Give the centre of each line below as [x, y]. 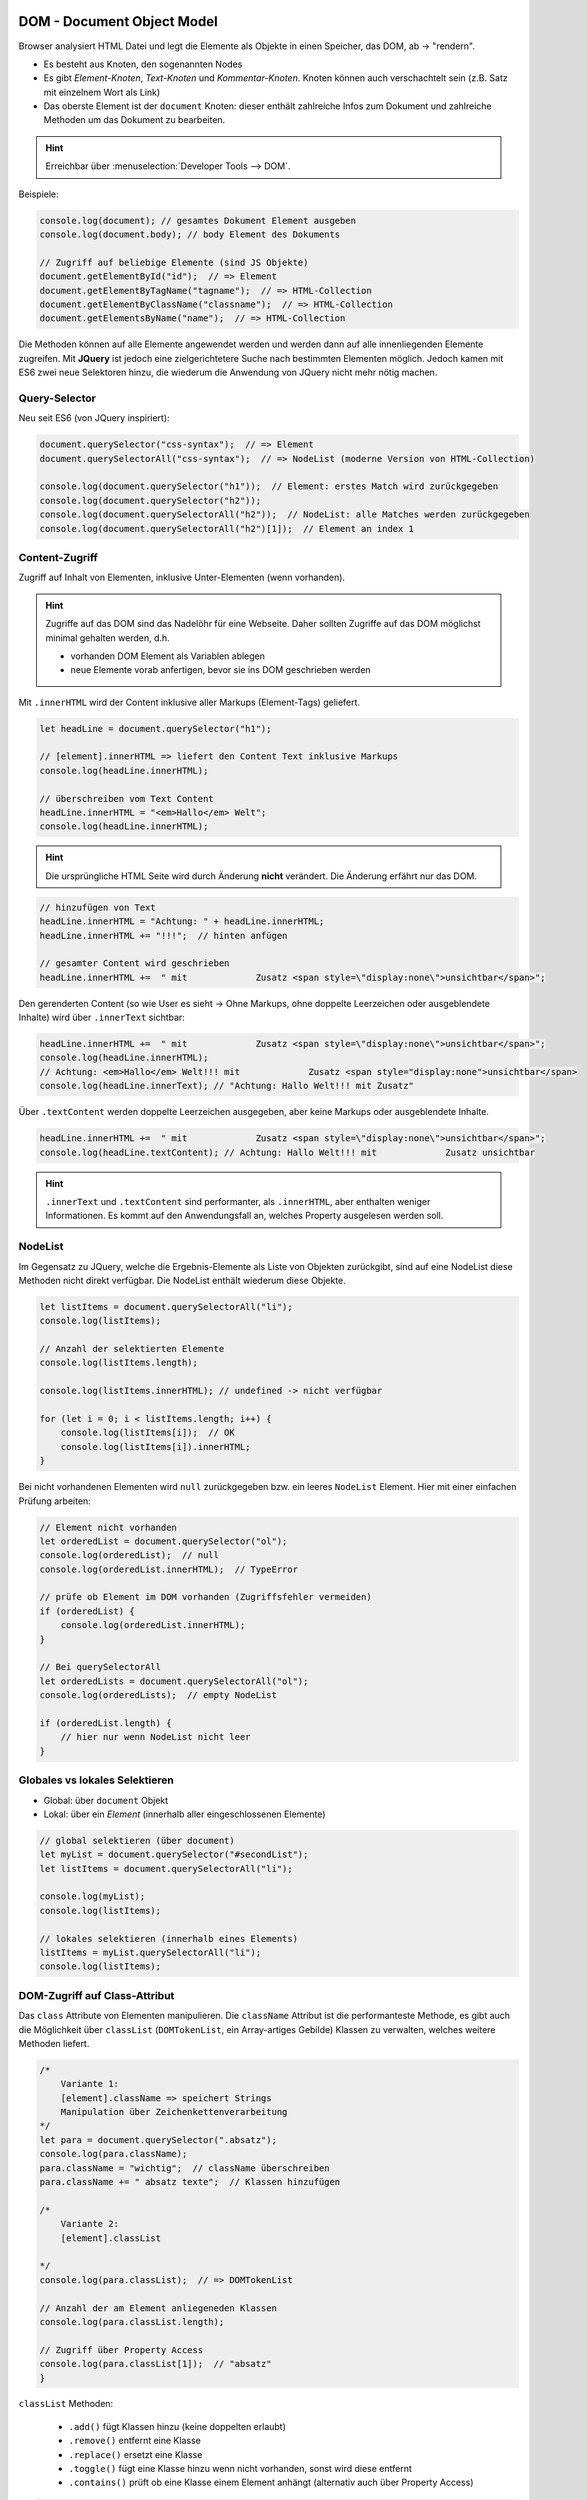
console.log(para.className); [113, 2154]
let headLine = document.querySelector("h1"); [155, 728]
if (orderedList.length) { [105, 1723]
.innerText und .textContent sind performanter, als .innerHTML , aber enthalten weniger [238, 1201]
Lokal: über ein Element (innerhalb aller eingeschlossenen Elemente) [184, 1814]
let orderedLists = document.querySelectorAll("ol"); [174, 1681]
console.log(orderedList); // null [129, 1555]
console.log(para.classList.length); [132, 2321]
